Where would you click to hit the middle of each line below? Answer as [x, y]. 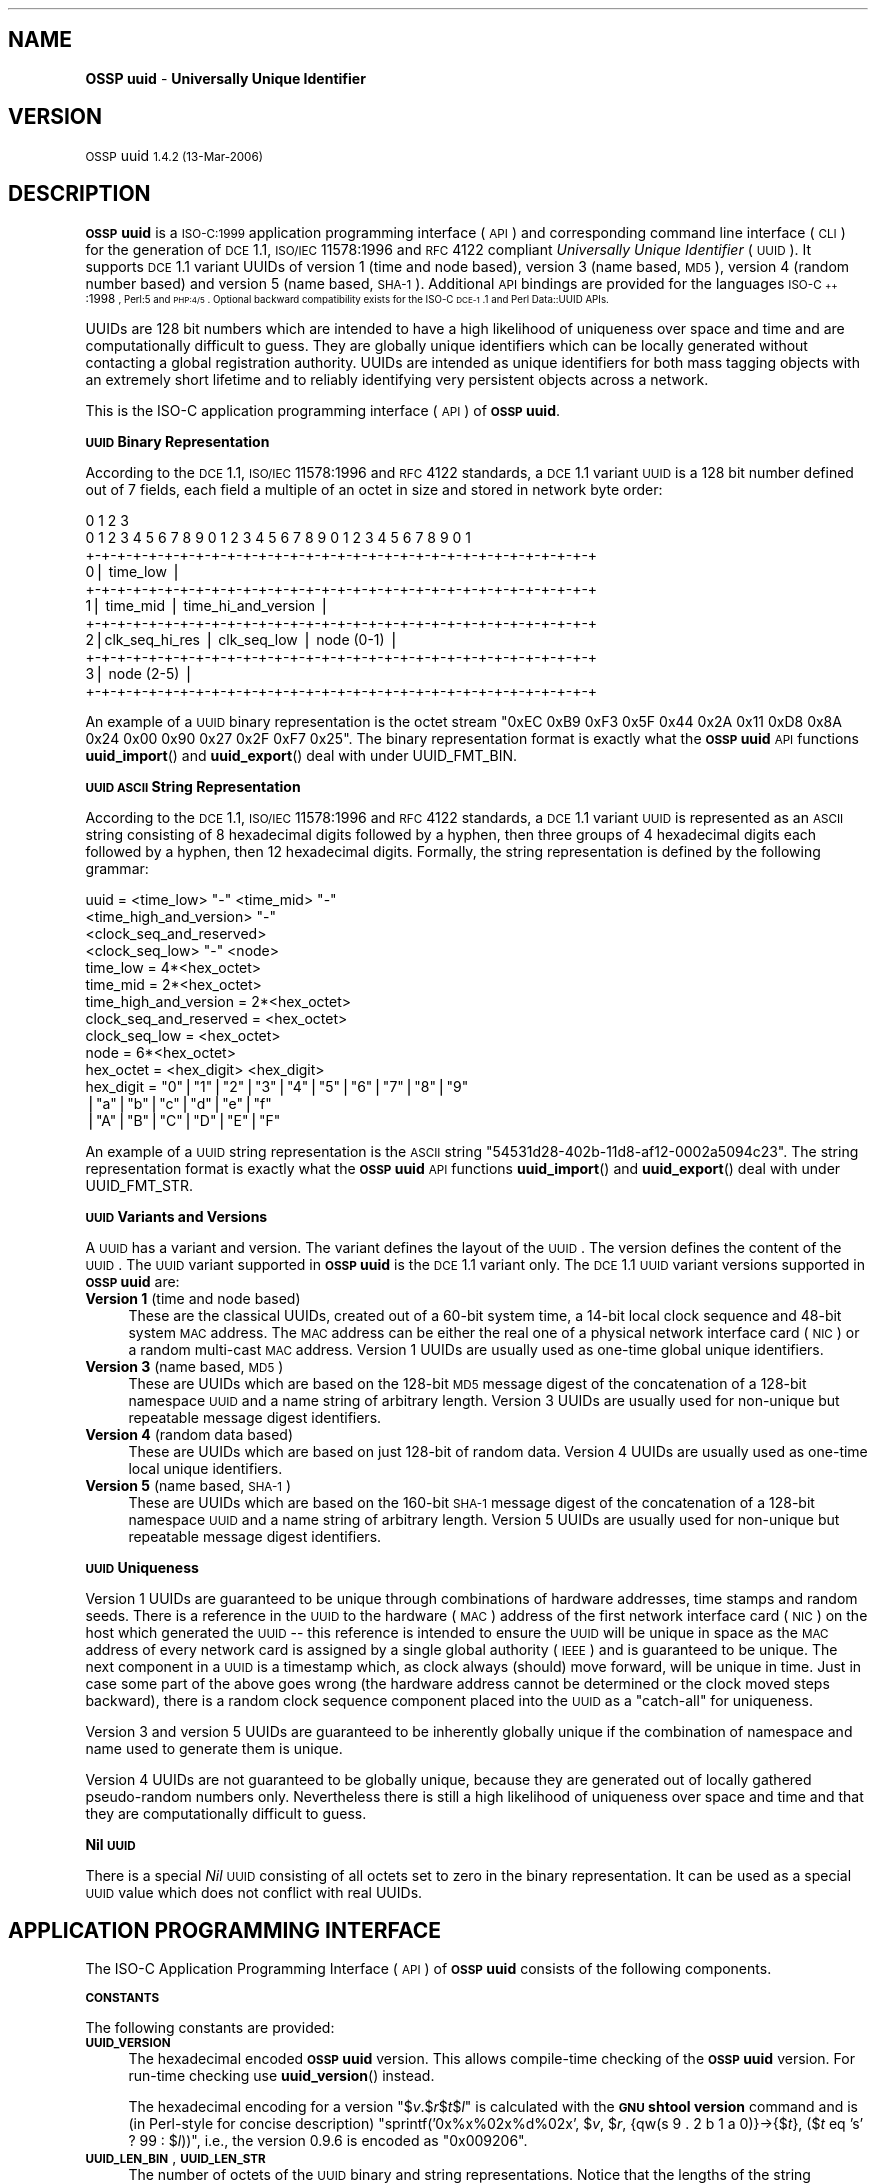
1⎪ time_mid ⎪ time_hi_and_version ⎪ [207, 605]
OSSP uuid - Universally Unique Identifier [225, 78]
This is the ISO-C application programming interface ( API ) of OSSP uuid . [323, 410]
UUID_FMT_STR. [139, 1185]
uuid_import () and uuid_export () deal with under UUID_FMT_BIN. [301, 755]
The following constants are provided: [210, 2028]
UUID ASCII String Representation [193, 786]
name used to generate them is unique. [214, 1748]
